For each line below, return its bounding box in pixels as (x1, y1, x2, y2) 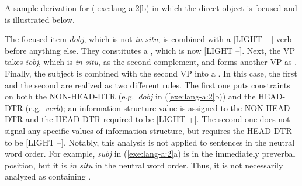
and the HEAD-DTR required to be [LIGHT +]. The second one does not (25, 113, 290, 125)
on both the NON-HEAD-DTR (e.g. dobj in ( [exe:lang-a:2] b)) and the (5, 90, 256, 102)
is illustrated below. (5, 13, 75, 25)
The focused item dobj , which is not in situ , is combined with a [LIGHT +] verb (5, 33, 292, 45)
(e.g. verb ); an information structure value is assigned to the (25, 101, 242, 113)
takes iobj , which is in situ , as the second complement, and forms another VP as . (5, 56, 297, 68)
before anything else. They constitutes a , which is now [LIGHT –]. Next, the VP (5, 44, 296, 56)
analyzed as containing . (5, 170, 91, 182)
